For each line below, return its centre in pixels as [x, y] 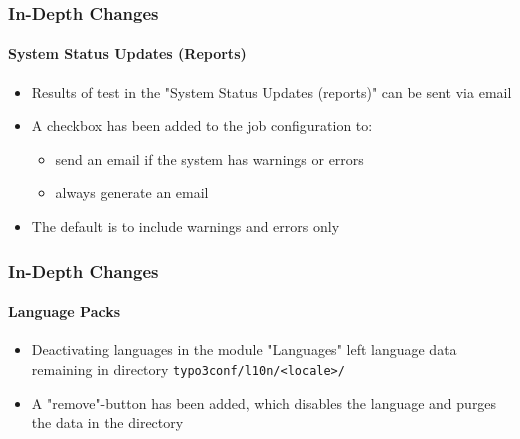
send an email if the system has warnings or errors [209, 158]
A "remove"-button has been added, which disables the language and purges [264, 402]
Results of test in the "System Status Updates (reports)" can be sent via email [271, 91]
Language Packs [64, 311]
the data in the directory [107, 422]
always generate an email [132, 192]
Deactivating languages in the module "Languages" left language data [244, 349]
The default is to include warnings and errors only [185, 226]
